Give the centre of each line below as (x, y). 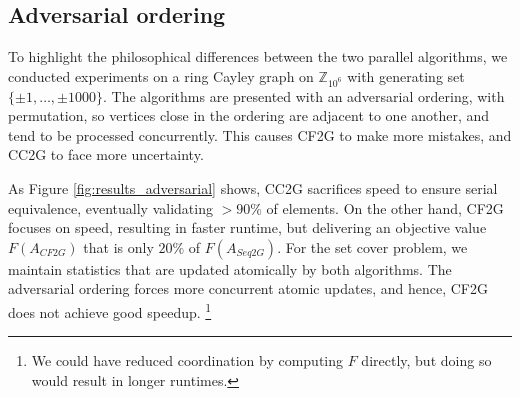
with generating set (406, 75)
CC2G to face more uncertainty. (106, 154)
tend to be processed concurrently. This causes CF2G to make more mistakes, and (260, 134)
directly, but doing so (426, 360)
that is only (118, 246)
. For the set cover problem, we (372, 246)
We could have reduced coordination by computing (187, 360)
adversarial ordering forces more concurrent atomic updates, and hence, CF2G (248, 288)
